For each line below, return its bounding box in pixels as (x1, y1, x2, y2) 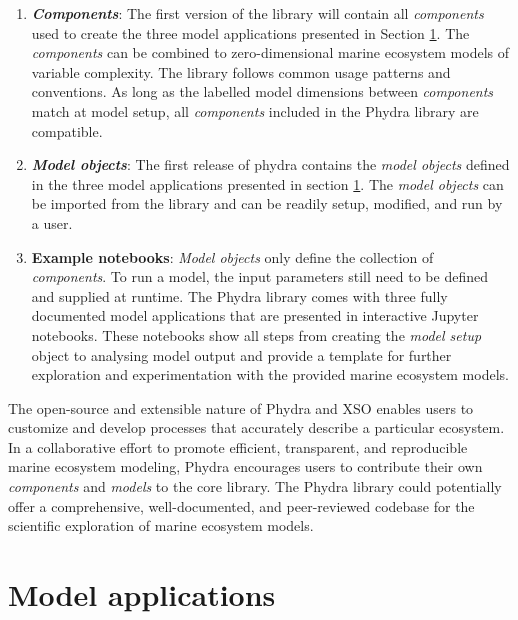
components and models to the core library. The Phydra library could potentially (8, 476, 502, 497)
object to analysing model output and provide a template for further (31, 344, 452, 365)
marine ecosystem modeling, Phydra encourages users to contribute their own (8, 456, 483, 477)
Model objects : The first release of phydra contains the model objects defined (31, 154, 510, 175)
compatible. (31, 120, 103, 141)
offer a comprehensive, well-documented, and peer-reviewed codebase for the (8, 495, 475, 516)
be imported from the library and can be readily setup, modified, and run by (31, 193, 503, 214)
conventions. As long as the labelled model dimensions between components (31, 81, 494, 102)
